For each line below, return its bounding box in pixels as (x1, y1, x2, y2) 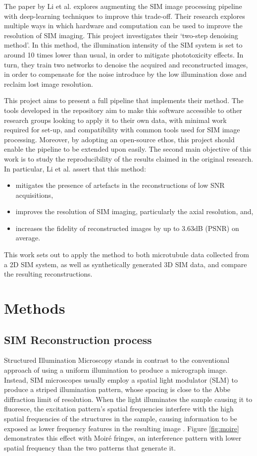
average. (15, 232, 41, 243)
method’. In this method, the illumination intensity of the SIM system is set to (4, 40, 243, 50)
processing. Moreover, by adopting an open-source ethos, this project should (4, 134, 235, 144)
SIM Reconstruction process (4, 332, 152, 347)
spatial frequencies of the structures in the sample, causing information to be (4, 413, 237, 423)
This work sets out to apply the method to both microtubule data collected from (4, 249, 250, 260)
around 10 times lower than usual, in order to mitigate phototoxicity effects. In (4, 49, 244, 59)
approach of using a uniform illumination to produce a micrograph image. (4, 365, 228, 375)
